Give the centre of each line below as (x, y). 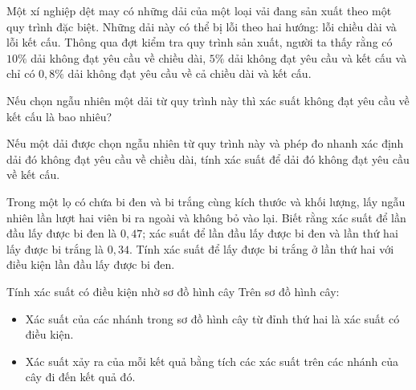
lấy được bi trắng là (55, 248)
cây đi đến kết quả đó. (80, 377)
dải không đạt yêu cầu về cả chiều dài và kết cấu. (190, 73)
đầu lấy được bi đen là (62, 233)
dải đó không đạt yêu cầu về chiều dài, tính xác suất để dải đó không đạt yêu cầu (208, 158)
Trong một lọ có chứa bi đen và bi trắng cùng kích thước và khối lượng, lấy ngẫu (206, 201)
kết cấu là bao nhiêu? (59, 116)
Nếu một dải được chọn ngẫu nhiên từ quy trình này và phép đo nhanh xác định (205, 143)
